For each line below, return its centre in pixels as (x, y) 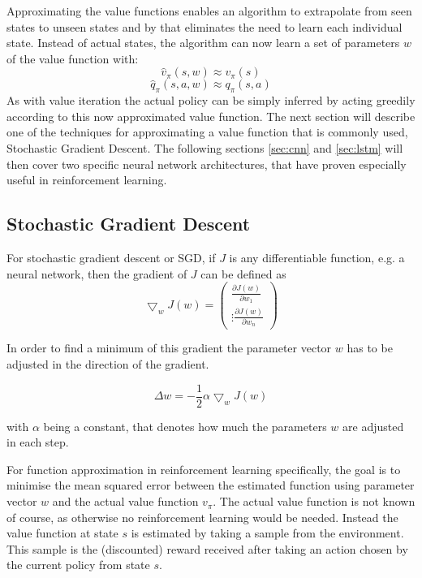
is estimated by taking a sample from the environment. (267, 533)
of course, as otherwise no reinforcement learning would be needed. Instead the (202, 517)
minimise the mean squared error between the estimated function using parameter (211, 485)
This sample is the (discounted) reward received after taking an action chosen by (207, 548)
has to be (370, 348)
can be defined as (243, 273)
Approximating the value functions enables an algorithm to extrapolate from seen (209, 11)
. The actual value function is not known (314, 501)
